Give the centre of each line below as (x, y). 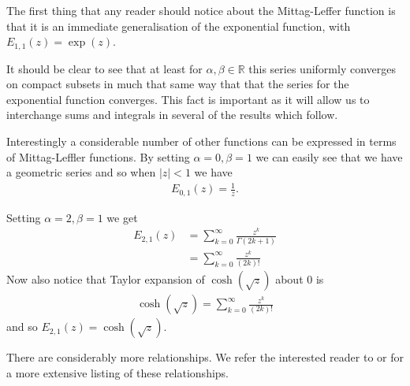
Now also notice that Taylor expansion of (106, 279)
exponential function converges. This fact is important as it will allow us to (188, 99)
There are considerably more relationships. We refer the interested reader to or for (205, 357)
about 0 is (300, 279)
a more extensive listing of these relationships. (118, 372)
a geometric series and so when (81, 172)
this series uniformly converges (322, 68)
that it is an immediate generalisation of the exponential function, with (179, 26)
